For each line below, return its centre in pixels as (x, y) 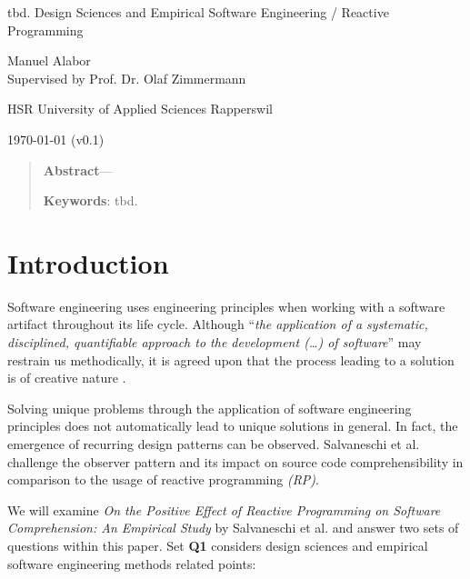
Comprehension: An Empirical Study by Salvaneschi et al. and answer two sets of (233, 528)
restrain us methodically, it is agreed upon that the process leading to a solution (231, 359)
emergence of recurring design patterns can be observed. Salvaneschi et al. (214, 444)
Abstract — (78, 170)
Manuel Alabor (49, 60)
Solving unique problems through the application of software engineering (210, 408)
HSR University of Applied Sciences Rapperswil (140, 109)
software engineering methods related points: (132, 563)
